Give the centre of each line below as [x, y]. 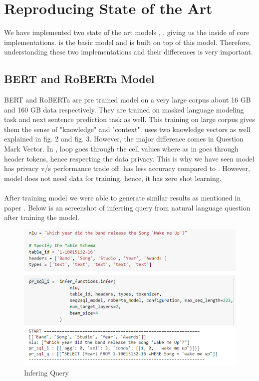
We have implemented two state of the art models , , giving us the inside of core [127, 32]
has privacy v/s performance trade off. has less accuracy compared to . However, [127, 168]
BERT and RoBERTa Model [79, 79]
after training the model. [42, 217]
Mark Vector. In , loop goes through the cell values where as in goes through [121, 149]
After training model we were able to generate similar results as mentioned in [123, 198]
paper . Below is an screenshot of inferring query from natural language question [127, 207]
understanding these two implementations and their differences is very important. [129, 52]
